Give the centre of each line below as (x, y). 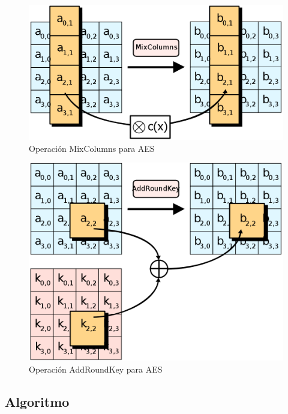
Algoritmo (37, 401)
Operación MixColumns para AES (92, 148)
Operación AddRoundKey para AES (96, 369)
